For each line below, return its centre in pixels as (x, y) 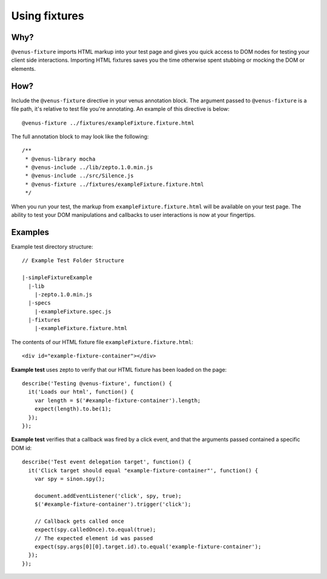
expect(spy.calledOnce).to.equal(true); (95, 530)
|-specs (39, 303)
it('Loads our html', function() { (81, 392)
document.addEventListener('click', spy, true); (108, 496)
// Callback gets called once (79, 521)
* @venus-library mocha (60, 159)
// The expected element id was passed (94, 538)
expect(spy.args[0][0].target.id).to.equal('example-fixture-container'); (148, 547)
